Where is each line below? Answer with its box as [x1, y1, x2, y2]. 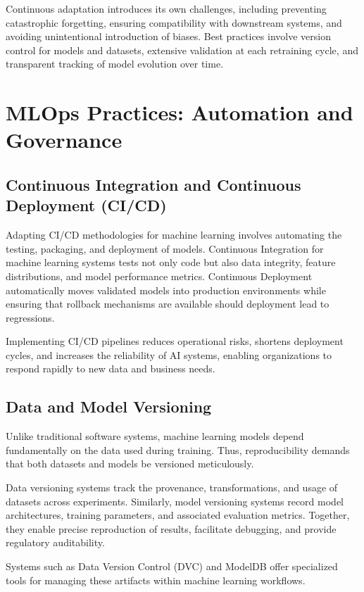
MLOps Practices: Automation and [6, 98, 353, 127]
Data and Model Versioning [6, 396, 212, 417]
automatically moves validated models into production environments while [6, 282, 326, 297]
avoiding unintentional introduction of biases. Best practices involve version [6, 29, 331, 44]
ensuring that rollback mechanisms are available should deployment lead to [6, 296, 330, 311]
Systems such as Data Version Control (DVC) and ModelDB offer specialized [6, 559, 338, 574]
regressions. [6, 310, 55, 325]
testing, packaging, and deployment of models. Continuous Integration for [6, 241, 324, 256]
